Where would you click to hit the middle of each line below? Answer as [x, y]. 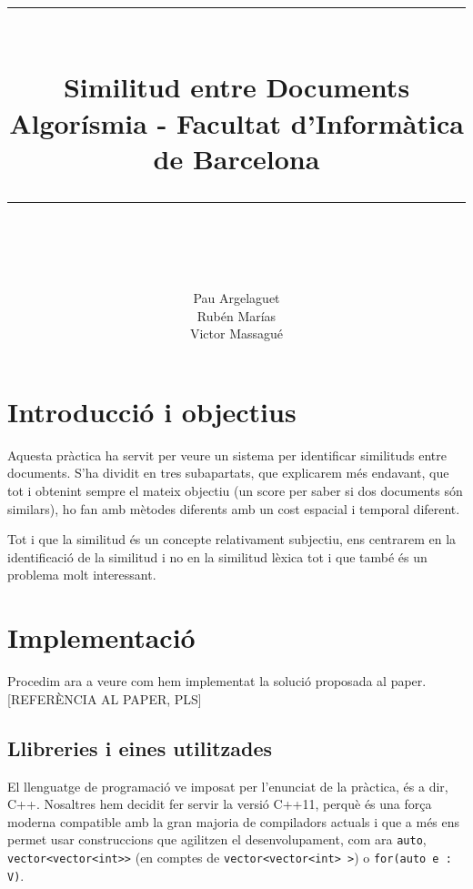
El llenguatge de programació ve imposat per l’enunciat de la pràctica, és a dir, [228, 786]
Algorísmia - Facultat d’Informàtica [236, 122]
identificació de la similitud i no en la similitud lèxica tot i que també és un [217, 556]
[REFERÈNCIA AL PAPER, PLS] [105, 698]
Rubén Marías [236, 315]
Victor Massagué [236, 333]
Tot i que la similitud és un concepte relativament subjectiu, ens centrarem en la [232, 539]
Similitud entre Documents [236, 87]
